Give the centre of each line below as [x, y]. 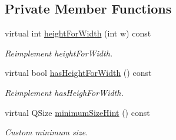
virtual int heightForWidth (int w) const [78, 33]
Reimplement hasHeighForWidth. [64, 92]
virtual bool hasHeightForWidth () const [78, 73]
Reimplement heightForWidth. [59, 53]
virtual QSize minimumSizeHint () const [77, 112]
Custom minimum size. [47, 132]
